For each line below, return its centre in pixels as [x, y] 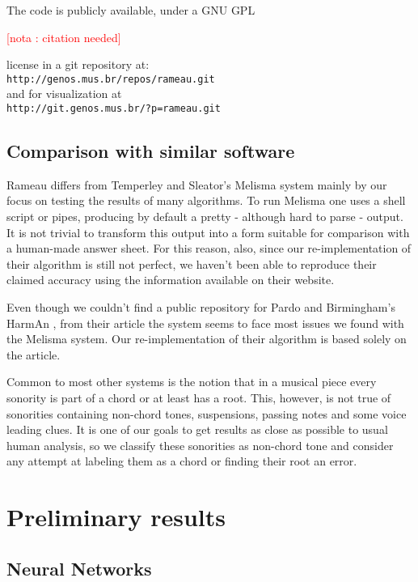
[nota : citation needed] [64, 37]
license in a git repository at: [78, 64]
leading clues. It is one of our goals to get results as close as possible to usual [197, 429]
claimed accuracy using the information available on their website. [171, 280]
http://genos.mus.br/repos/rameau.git [111, 79]
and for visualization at [64, 93]
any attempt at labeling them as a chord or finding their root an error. [182, 461]
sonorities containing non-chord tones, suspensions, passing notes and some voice [207, 413]
